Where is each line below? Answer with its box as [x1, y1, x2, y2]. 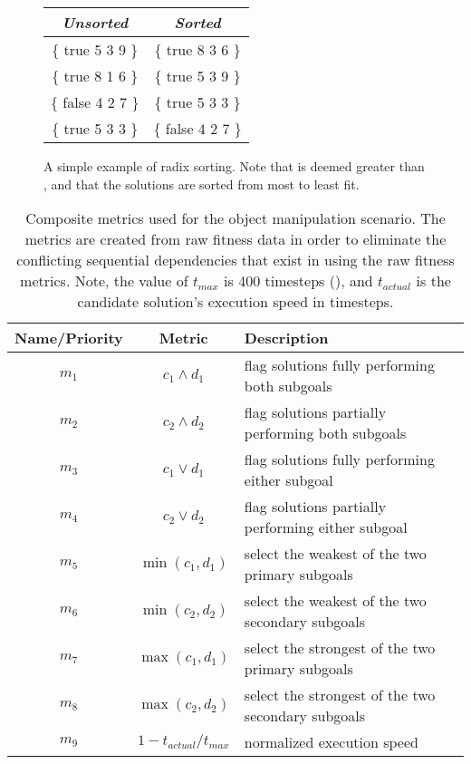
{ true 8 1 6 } [52, 65, 139, 86]
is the [416, 270, 451, 292]
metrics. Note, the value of [20, 270, 188, 292]
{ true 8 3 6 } [154, 39, 241, 60]
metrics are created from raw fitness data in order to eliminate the [24, 228, 447, 250]
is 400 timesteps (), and [224, 270, 373, 292]
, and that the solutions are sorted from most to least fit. [43, 174, 360, 193]
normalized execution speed [244, 731, 418, 753]
